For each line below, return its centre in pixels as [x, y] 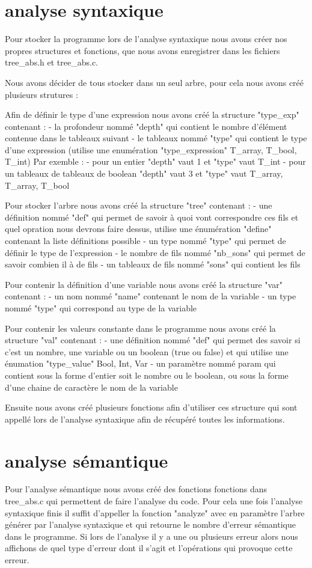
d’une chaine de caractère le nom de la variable [91, 387]
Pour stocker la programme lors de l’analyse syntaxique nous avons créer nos [146, 39]
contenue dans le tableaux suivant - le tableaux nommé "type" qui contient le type [156, 138]
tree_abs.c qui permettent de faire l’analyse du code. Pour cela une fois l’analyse [154, 501]
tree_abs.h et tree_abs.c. [51, 62]
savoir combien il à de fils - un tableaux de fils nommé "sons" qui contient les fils [153, 264]
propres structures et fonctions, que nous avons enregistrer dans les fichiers [142, 50]
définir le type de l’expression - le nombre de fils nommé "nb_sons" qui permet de [155, 252]
